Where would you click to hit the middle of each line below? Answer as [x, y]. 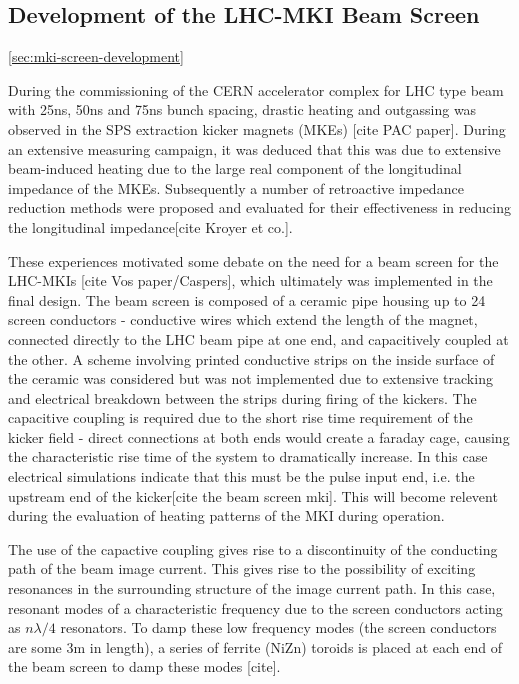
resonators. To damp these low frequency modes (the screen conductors [278, 627]
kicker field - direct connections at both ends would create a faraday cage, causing [259, 436]
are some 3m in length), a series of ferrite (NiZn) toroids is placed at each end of [255, 646]
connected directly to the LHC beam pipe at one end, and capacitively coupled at [258, 338]
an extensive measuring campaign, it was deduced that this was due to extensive [254, 148]
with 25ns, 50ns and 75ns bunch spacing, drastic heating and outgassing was [242, 109]
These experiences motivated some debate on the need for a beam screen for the [253, 260]
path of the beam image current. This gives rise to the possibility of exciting [242, 568]
